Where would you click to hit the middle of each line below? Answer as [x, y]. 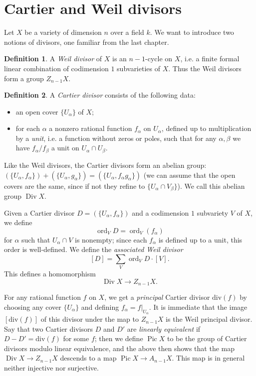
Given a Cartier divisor [39, 212]
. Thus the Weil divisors [205, 68]
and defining [100, 307]
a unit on [65, 148]
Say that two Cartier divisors [48, 328]
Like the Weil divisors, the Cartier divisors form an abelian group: [105, 165]
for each [28, 128]
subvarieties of [138, 68]
